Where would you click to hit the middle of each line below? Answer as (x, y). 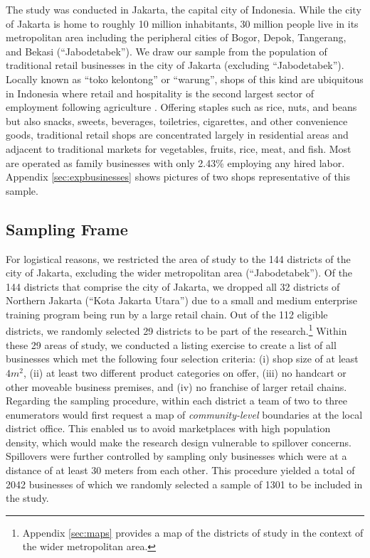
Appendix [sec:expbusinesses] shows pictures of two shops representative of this (178, 177)
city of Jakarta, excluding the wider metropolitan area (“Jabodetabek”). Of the (179, 273)
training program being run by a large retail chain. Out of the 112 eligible (167, 314)
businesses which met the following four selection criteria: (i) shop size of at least (182, 359)
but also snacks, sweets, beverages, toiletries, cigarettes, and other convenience (177, 120)
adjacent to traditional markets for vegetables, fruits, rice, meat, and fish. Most (179, 148)
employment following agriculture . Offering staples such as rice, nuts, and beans (181, 107)
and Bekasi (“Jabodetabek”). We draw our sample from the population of (166, 51)
